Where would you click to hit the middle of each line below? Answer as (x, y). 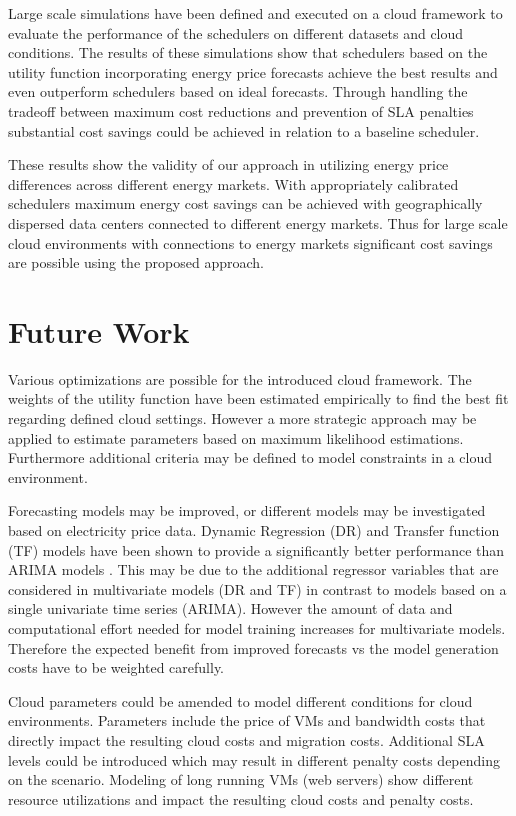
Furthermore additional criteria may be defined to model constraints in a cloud (250, 457)
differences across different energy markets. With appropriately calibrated (233, 183)
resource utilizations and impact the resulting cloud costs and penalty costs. (241, 798)
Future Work (99, 330)
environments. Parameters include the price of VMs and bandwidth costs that (247, 720)
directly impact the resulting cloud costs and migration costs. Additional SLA (246, 739)
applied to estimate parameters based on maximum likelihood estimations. (236, 437)
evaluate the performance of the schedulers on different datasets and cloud (236, 32)
